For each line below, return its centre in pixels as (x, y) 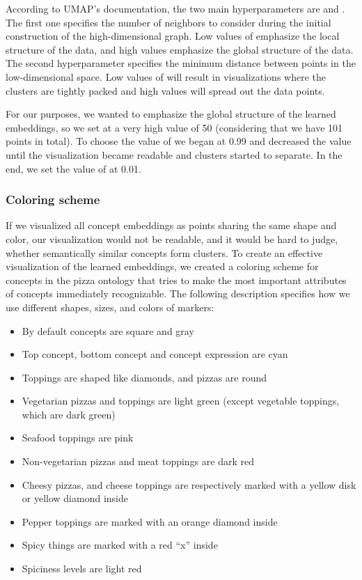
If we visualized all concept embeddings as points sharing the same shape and (171, 225)
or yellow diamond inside (75, 498)
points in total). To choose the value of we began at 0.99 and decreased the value (179, 141)
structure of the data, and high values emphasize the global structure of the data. (180, 49)
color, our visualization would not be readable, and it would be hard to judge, (172, 238)
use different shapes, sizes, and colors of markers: (110, 307)
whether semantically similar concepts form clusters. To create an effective (164, 252)
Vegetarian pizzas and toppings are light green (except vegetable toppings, (181, 401)
